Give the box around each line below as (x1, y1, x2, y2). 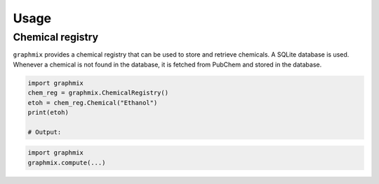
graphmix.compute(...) (27, 158, 106, 167)
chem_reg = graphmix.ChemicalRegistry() (27, 89, 168, 97)
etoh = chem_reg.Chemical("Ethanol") (27, 99, 158, 106)
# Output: (27, 128, 62, 136)
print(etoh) (27, 108, 69, 116)
